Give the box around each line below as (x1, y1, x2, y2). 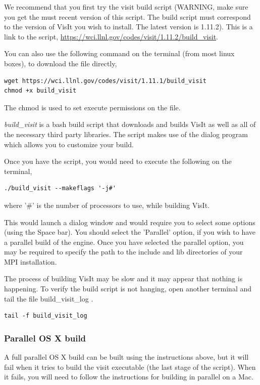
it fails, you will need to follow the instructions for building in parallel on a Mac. (4, 371, 253, 382)
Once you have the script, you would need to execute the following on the (4, 156, 232, 166)
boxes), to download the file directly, (4, 58, 117, 68)
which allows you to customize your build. (4, 139, 134, 149)
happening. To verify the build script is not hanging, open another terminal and (4, 283, 252, 294)
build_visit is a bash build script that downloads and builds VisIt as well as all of (4, 119, 256, 130)
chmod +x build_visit (4, 87, 77, 95)
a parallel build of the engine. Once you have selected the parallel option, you (4, 236, 244, 247)
